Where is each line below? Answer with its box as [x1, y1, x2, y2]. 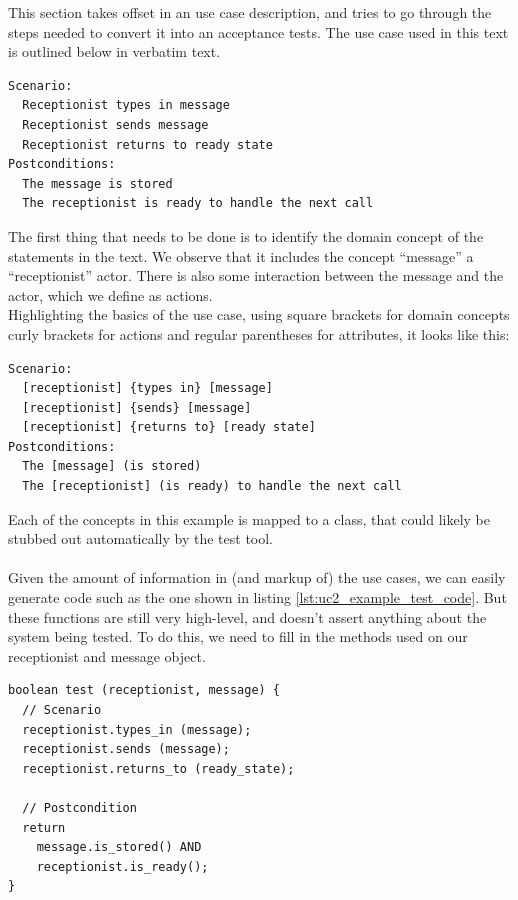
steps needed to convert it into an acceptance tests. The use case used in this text [8, 21, 509, 42]
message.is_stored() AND [36, 840, 202, 855]
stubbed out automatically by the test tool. [8, 528, 274, 549]
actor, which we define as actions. [8, 284, 213, 305]
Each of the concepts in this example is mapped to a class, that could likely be [8, 508, 490, 529]
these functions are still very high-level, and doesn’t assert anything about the [8, 606, 487, 627]
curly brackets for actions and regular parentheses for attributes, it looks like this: [8, 323, 510, 344]
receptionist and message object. [8, 645, 206, 666]
